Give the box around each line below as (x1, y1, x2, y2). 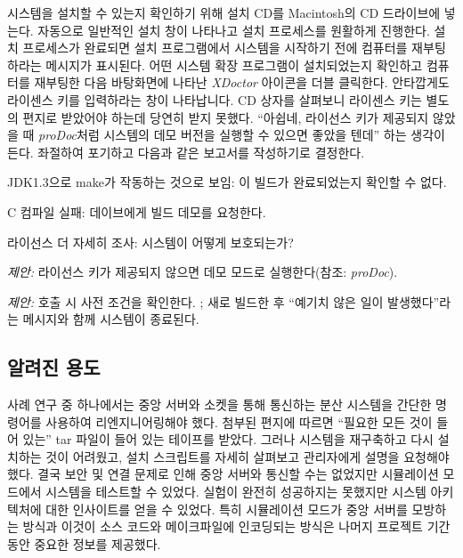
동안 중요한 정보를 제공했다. (7, 534, 161, 553)
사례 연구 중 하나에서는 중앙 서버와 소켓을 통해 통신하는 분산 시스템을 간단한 (7, 395, 432, 414)
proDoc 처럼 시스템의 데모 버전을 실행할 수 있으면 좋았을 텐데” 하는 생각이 (38, 125, 445, 144)
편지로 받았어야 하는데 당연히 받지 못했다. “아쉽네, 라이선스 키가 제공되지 (22, 108, 429, 126)
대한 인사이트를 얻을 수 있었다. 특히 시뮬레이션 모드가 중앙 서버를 (45, 499, 408, 518)
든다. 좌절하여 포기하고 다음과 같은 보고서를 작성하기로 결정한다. (7, 142, 365, 161)
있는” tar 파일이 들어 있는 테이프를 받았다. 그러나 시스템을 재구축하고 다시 (22, 430, 434, 449)
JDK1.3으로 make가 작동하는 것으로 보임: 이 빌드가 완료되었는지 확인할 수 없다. (7, 173, 447, 191)
